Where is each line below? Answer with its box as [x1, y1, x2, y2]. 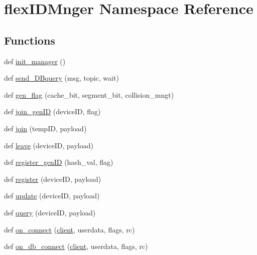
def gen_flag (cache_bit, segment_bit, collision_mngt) [4, 89, 174, 100]
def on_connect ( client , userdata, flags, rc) [4, 224, 135, 234]
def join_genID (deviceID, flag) [4, 106, 101, 117]
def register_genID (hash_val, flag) [4, 157, 113, 167]
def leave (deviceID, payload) [4, 140, 93, 150]
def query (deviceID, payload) [4, 207, 96, 217]
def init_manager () [4, 56, 66, 66]
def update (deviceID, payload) [4, 190, 100, 201]
